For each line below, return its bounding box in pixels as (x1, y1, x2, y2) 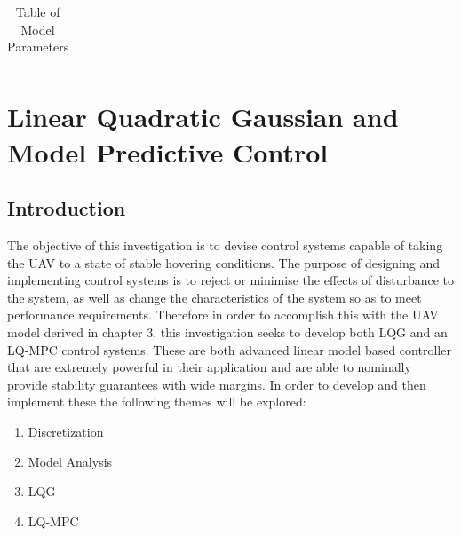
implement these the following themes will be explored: (7, 392, 306, 411)
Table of (15, 3, 60, 20)
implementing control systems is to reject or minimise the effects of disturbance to (7, 271, 455, 289)
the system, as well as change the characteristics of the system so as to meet (7, 288, 422, 306)
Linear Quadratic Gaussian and (7, 99, 399, 135)
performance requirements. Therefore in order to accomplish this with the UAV (7, 305, 439, 324)
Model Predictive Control (7, 133, 329, 169)
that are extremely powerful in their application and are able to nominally (7, 358, 411, 376)
